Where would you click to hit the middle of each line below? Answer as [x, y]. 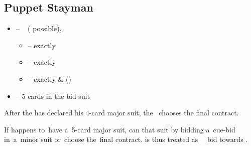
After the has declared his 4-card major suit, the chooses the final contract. [121, 113]
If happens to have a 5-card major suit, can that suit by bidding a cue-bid [120, 129]
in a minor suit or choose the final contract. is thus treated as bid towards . [126, 139]
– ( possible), [39, 28]
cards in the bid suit [59, 96]
